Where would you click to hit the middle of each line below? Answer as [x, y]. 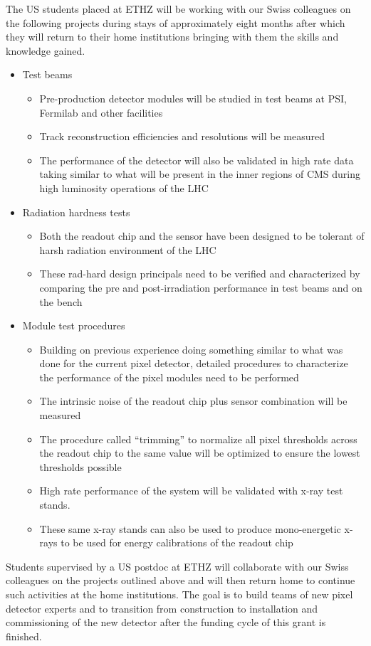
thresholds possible [80, 466]
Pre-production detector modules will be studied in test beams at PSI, [193, 98]
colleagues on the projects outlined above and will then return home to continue [181, 580]
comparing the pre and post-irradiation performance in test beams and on [201, 287]
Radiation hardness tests [76, 212]
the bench [61, 301]
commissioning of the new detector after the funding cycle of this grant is [166, 622]
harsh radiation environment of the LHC [128, 249]
